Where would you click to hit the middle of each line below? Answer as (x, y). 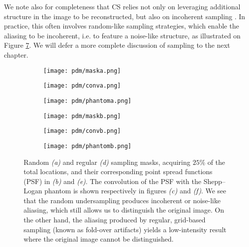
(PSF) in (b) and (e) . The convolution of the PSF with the (112, 181)
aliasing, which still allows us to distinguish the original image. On (124, 210)
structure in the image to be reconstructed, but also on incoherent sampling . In (125, 16)
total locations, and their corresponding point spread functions (118, 171)
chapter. (16, 54)
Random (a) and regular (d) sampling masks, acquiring (107, 162)
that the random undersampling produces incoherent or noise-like (122, 200)
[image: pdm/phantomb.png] (87, 146)
